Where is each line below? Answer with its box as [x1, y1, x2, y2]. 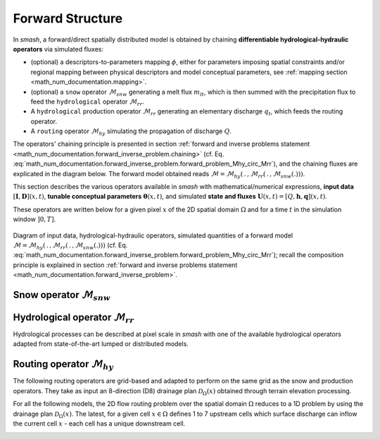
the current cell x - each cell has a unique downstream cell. [13, 419, 186, 428]
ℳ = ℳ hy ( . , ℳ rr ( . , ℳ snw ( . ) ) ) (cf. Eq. [13, 240, 128, 251]
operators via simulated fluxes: [13, 44, 103, 53]
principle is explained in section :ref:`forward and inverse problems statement [13, 261, 238, 269]
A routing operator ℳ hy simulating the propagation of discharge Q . [30, 127, 232, 137]
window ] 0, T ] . [13, 215, 56, 223]
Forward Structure [13, 11, 123, 26]
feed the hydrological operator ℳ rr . [30, 97, 144, 107]
